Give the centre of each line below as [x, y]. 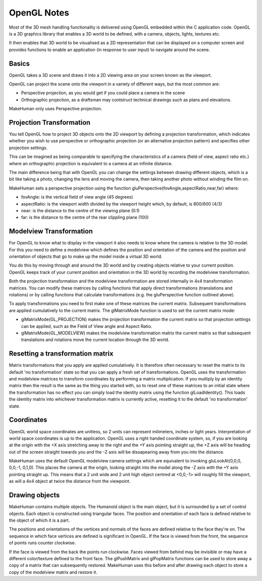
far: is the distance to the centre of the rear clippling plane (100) [85, 217]
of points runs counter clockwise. [42, 543]
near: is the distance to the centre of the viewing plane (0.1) [81, 211]
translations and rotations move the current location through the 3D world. [95, 340]
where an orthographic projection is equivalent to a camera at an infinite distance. [91, 163]
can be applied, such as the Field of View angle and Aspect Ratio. [87, 326]
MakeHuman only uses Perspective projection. [56, 109]
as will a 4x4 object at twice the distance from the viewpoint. [70, 481]
